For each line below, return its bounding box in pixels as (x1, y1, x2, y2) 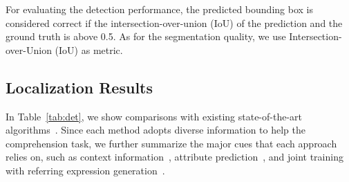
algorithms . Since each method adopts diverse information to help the (6, 122, 305, 137)
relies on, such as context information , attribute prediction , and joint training (6, 149, 343, 164)
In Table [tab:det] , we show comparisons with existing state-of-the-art (6, 109, 303, 123)
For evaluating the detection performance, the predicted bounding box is (6, 2, 313, 16)
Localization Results (6, 76, 153, 98)
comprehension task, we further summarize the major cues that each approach (6, 136, 337, 150)
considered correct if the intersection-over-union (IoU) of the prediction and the (6, 15, 343, 30)
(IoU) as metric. (55, 42, 123, 57)
